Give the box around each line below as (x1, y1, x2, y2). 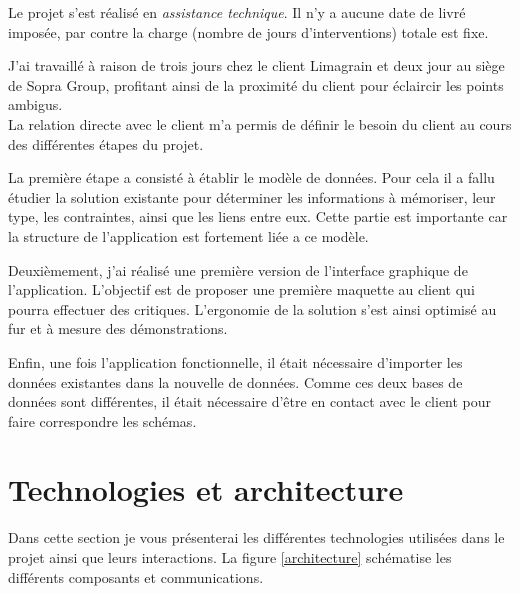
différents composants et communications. (8, 566, 264, 587)
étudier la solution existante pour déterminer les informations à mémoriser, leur (8, 186, 496, 207)
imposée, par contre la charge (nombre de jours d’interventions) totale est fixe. (8, 21, 489, 42)
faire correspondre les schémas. (8, 410, 197, 431)
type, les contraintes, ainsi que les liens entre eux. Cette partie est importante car (8, 206, 508, 227)
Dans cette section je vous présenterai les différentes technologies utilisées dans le (8, 527, 505, 548)
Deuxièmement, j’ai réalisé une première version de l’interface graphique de (8, 259, 468, 280)
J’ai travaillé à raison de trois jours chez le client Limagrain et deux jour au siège (8, 55, 505, 76)
